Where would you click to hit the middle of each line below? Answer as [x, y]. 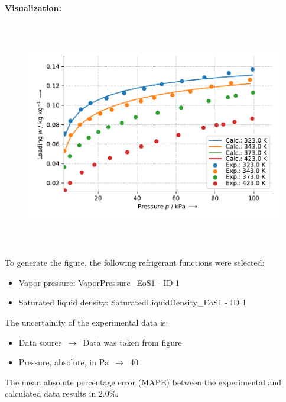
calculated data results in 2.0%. [62, 393]
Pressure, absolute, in [57, 362]
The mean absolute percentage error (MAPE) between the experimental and [143, 382]
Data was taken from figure [132, 342]
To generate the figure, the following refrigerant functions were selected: [135, 263]
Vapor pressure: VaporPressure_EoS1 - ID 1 [99, 282]
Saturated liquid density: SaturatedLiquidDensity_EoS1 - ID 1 [133, 302]
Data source [40, 342]
